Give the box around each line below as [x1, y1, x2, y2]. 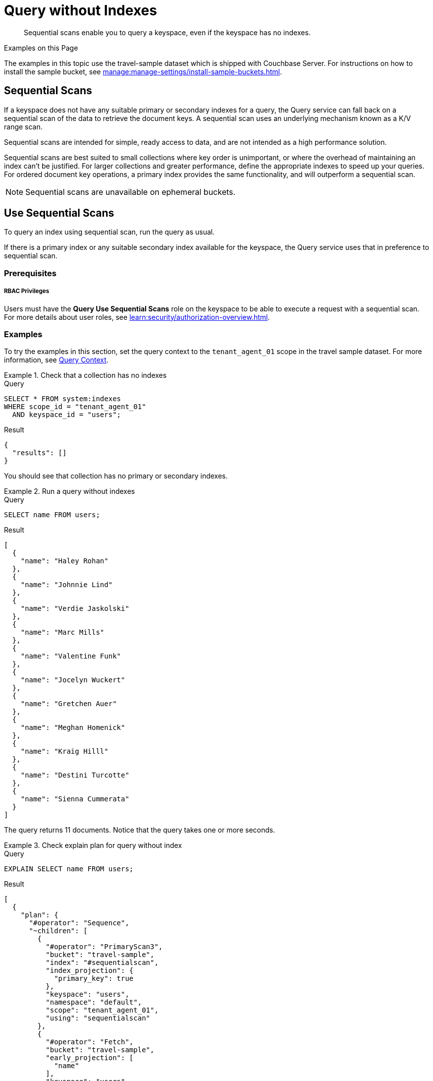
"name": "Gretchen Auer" [20, 700, 117, 708]
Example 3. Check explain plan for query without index [4, 841, 182, 850]
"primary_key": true [54, 974, 134, 983]
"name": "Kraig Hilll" [20, 747, 108, 756]
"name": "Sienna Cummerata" [20, 795, 129, 803]
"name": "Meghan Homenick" [20, 723, 125, 732]
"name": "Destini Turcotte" [20, 771, 129, 780]
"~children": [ [29, 927, 88, 935]
